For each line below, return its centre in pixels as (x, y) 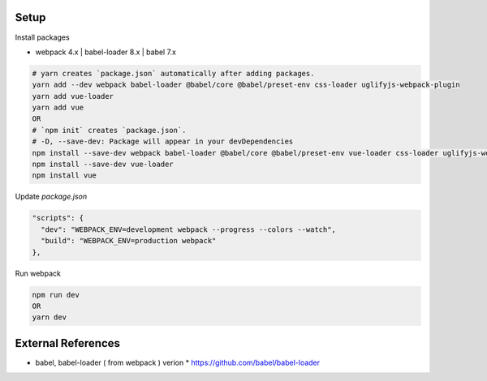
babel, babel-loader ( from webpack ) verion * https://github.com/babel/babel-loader (178, 362)
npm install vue (65, 176)
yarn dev (50, 317)
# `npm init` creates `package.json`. (109, 130)
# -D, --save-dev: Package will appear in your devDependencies (163, 141)
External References (68, 343)
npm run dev (56, 295)
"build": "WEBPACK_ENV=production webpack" (129, 241)
